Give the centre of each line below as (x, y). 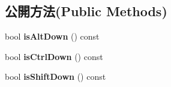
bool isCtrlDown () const (54, 56)
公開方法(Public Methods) (86, 11)
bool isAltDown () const (52, 36)
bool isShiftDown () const (55, 76)
